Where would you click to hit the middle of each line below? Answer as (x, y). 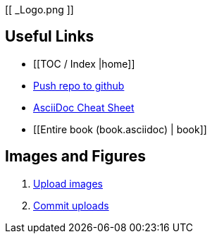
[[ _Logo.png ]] (39, 10)
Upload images (68, 183)
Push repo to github (79, 85)
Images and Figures (75, 157)
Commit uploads (71, 205)
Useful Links (50, 37)
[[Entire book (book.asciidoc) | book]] (120, 129)
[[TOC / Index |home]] (84, 63)
